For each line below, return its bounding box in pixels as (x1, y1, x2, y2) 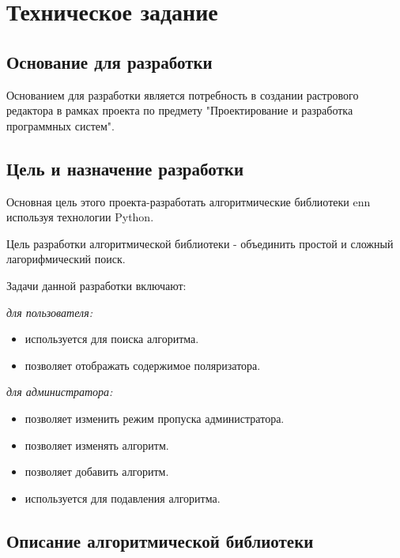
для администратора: (6, 383, 113, 400)
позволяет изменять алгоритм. (25, 436, 169, 453)
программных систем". (6, 117, 115, 134)
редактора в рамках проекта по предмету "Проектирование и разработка (6, 102, 353, 119)
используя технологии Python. (6, 209, 154, 225)
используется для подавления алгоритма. (25, 489, 221, 506)
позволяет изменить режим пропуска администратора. (25, 409, 285, 426)
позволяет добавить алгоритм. (25, 463, 169, 480)
